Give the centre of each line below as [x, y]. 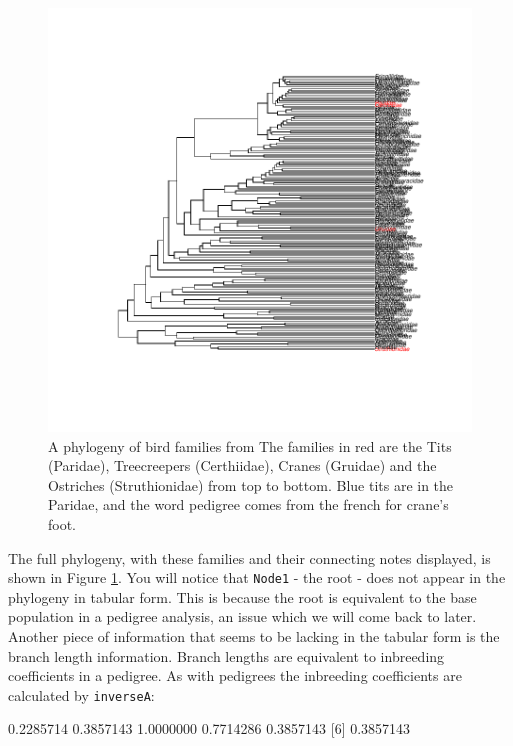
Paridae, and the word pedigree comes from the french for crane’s [248, 504]
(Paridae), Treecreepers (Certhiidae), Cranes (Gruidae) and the [242, 465]
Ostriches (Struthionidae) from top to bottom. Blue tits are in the [251, 484]
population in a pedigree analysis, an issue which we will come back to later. [242, 616]
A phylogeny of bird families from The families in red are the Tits [250, 445]
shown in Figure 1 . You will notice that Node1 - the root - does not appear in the [257, 577]
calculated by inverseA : [81, 694]
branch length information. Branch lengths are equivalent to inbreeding [226, 655]
